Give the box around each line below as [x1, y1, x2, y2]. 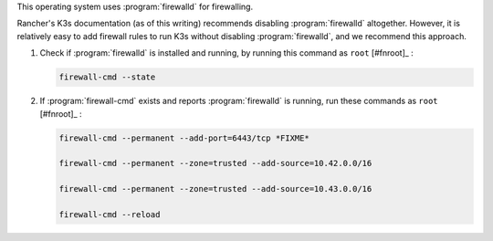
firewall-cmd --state [58, 72, 156, 82]
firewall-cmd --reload [58, 209, 161, 219]
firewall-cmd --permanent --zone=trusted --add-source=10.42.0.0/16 [58, 158, 372, 169]
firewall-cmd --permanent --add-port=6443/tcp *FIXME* [58, 132, 309, 143]
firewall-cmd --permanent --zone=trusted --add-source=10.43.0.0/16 [58, 183, 372, 194]
